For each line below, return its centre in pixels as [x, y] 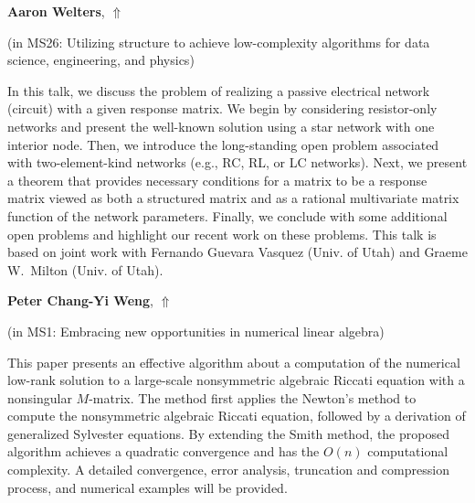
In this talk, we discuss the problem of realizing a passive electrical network [219, 90]
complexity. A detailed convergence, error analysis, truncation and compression [228, 470]
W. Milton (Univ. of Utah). [85, 269]
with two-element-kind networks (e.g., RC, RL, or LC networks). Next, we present [237, 162]
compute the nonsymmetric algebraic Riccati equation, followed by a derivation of [237, 416]
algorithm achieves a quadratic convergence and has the [164, 451]
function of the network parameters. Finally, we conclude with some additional [227, 215]
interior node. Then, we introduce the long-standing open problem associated [223, 144]
